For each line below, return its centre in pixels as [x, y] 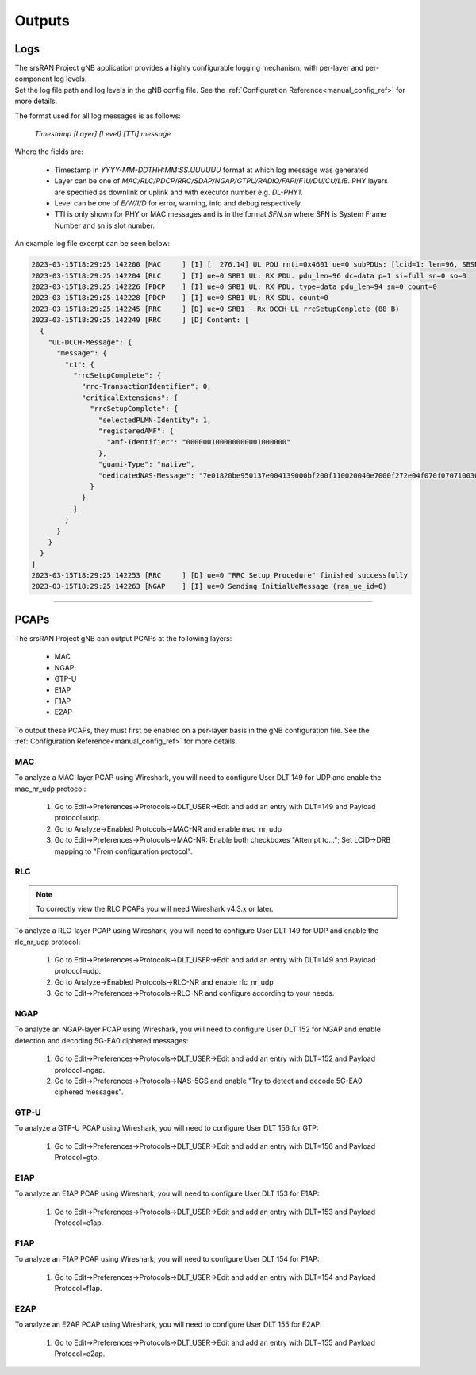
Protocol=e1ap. [79, 1223]
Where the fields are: [49, 152]
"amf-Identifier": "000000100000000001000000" [199, 442]
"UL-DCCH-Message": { [90, 342]
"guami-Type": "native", [146, 465]
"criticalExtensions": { [130, 398]
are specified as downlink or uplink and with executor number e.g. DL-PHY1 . [178, 192]
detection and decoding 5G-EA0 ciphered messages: [102, 1040]
